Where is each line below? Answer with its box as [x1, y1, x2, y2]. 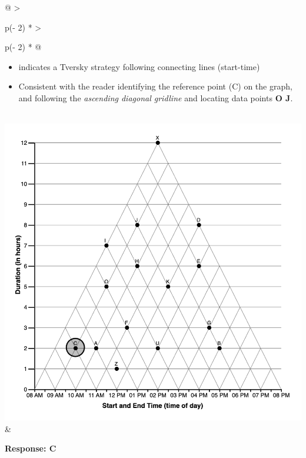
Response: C [5, 442, 56, 454]
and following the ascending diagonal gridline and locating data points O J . [18, 91, 293, 104]
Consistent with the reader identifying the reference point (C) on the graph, [18, 80, 292, 92]
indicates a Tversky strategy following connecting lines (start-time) [18, 60, 260, 72]
